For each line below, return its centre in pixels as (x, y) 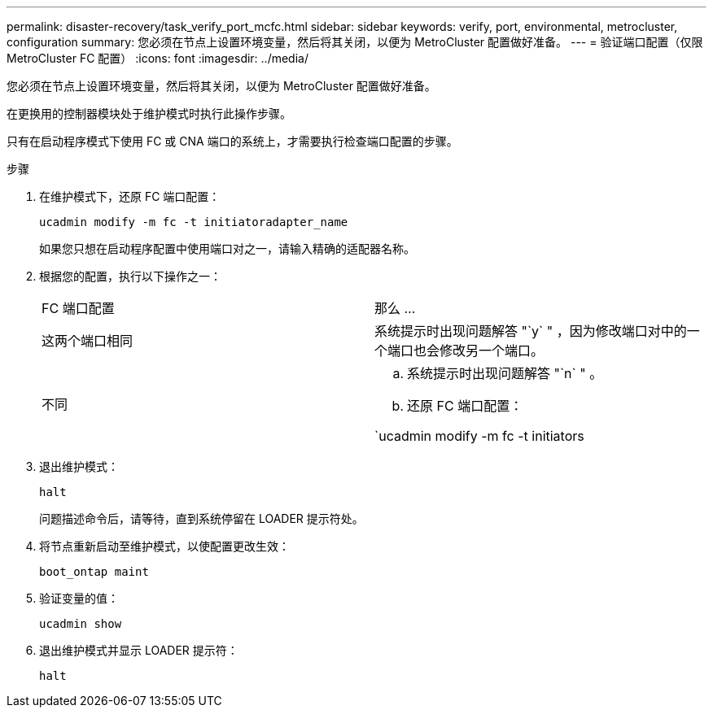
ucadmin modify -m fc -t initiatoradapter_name (194, 222)
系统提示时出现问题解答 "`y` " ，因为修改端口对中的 (531, 331)
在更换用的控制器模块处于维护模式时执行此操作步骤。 (149, 113)
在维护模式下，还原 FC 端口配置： (130, 196)
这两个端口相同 (87, 341)
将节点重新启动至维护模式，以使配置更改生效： (164, 546)
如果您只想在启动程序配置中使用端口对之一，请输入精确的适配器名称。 (227, 248)
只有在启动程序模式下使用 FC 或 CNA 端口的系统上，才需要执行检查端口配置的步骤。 (232, 141)
